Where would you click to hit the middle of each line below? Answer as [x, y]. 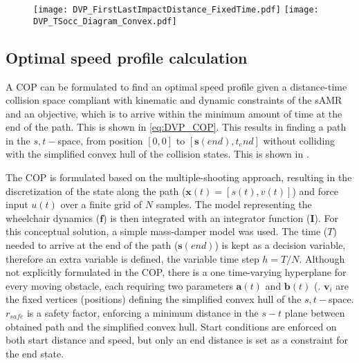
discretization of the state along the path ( [96, 190]
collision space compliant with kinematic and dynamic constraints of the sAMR [174, 100]
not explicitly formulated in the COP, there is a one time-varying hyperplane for [176, 272]
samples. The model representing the [234, 204]
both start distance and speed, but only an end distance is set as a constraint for [177, 340]
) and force [315, 190]
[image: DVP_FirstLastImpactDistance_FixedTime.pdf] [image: [176, 10]
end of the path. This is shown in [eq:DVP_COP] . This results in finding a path [176, 127]
